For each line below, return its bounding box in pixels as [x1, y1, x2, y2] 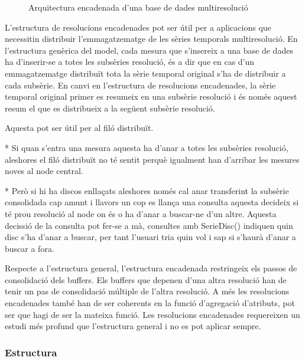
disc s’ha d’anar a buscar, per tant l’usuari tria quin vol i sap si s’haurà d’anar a [5, 231, 296, 243]
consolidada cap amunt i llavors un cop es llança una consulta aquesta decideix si [5, 196, 299, 208]
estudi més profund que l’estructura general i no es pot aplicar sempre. [5, 320, 261, 332]
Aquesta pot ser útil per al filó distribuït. [5, 122, 154, 134]
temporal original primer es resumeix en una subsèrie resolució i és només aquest [5, 90, 297, 103]
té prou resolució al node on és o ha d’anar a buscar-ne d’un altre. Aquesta [5, 207, 277, 219]
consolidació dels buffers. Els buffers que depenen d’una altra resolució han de [5, 273, 287, 285]
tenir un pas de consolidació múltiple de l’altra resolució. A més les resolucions [5, 285, 290, 297]
